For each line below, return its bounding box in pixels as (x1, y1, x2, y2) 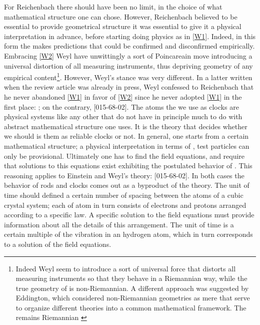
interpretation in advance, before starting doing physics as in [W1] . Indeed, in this (4, 31, 256, 41)
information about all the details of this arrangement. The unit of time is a (4, 219, 234, 229)
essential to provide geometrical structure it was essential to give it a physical (4, 21, 241, 32)
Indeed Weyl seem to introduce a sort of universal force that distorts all (15, 263, 236, 273)
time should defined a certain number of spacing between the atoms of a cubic (4, 189, 243, 200)
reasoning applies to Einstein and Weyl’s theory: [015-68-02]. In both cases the (4, 170, 244, 180)
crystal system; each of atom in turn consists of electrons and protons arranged (4, 199, 246, 210)
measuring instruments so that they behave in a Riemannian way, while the (15, 273, 247, 283)
